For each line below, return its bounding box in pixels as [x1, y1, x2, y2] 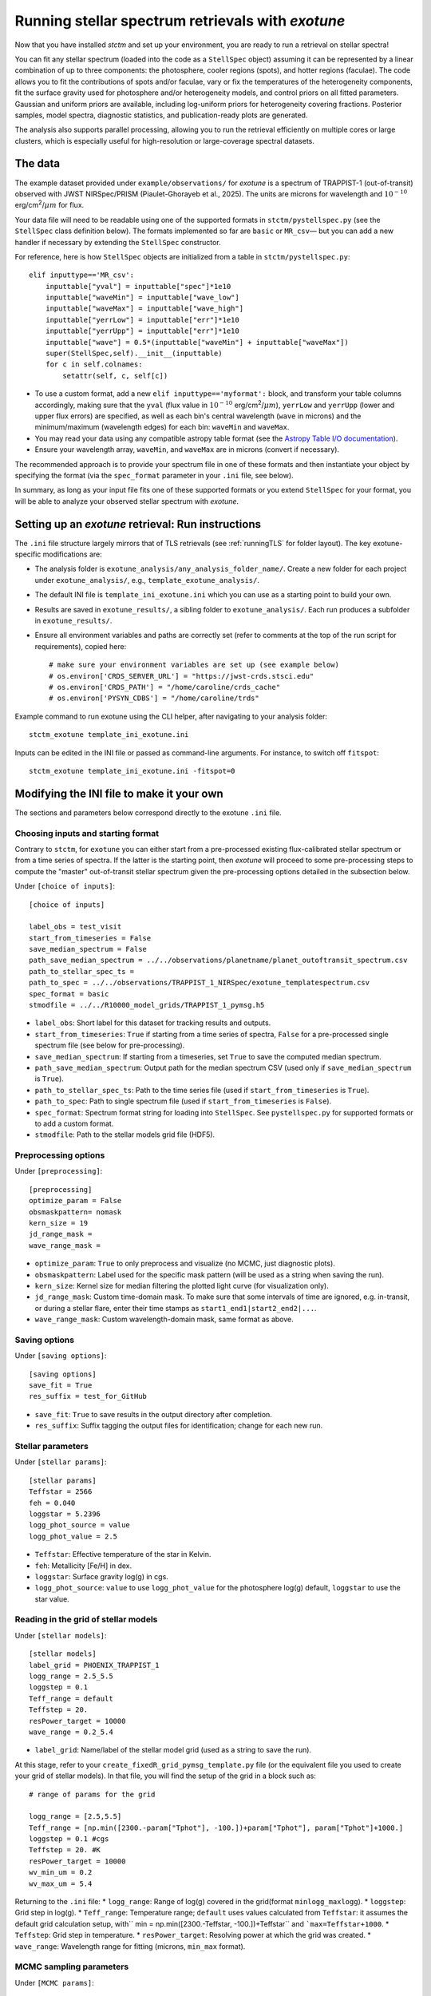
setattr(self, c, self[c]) [62, 371, 168, 380]
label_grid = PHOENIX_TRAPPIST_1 [29, 1661, 160, 1669]
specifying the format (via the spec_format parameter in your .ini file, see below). [14, 470, 295, 480]
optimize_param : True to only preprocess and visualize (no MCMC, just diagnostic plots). [34, 1258, 335, 1269]
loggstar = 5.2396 [29, 1509, 101, 1519]
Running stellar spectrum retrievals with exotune [14, 12, 346, 30]
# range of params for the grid [29, 1789, 156, 1799]
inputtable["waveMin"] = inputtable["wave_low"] [45, 293, 239, 303]
